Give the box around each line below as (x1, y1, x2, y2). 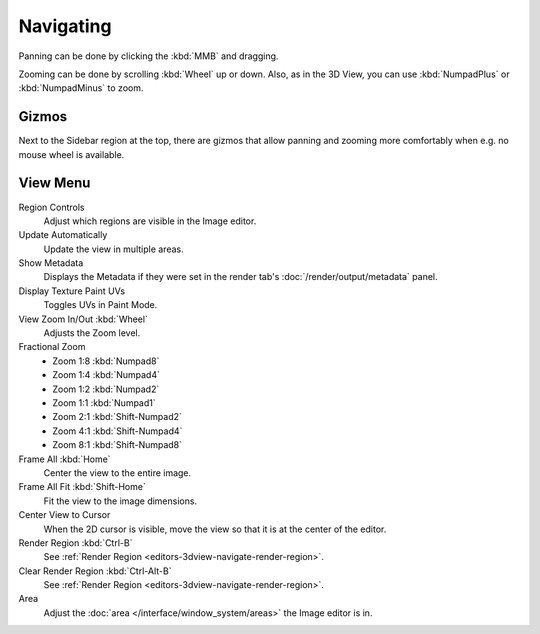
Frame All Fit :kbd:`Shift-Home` (18, 481, 147, 493)
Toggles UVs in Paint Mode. (43, 299, 158, 311)
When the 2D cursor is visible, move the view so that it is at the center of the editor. (43, 523, 387, 535)
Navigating (18, 15, 112, 37)
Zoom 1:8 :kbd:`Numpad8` (52, 355, 160, 367)
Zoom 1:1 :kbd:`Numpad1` (52, 397, 157, 409)
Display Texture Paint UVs (18, 285, 125, 297)
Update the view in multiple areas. (43, 243, 184, 255)
